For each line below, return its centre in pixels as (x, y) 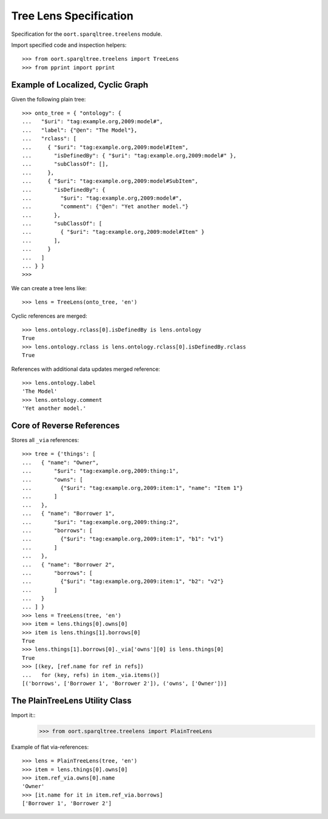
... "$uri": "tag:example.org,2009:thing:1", (101, 471)
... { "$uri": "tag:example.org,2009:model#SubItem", (110, 181)
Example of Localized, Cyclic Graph (80, 85)
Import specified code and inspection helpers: (69, 45)
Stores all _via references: (45, 440)
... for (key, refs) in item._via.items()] (91, 675)
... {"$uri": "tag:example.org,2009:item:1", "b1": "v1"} (123, 539)
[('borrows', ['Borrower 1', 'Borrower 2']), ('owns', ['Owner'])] (125, 683)
